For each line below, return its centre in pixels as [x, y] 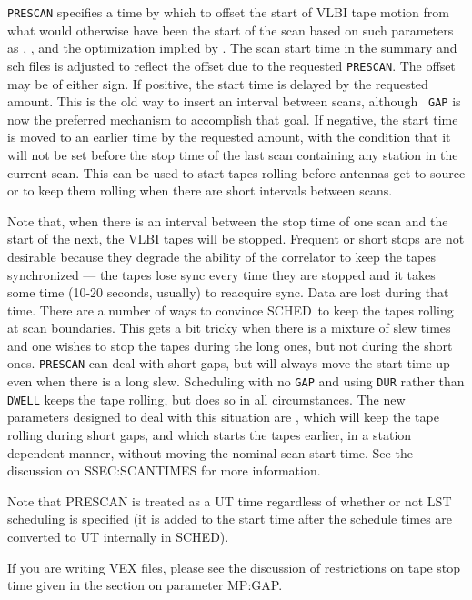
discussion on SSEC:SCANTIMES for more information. [164, 470]
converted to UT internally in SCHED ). [118, 536]
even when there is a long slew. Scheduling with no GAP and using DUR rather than [236, 381]
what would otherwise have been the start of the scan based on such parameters [231, 30]
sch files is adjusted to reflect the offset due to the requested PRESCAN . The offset [231, 65]
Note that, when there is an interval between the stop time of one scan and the [228, 220]
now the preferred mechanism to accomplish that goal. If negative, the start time [233, 119]
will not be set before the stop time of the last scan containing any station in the [233, 154]
